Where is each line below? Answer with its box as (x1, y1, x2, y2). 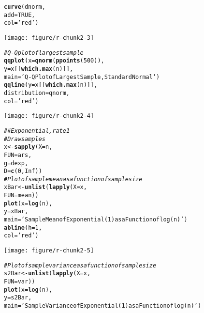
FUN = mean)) (4, 192, 39, 199)
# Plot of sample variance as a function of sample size (4, 262, 157, 269)
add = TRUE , (4, 11, 35, 18)
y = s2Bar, (4, 294, 32, 301)
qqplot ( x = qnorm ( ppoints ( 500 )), (4, 57, 104, 64)
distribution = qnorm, (4, 89, 70, 96)
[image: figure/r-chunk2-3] (4, 34, 94, 41)
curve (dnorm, (4, 3, 45, 10)
